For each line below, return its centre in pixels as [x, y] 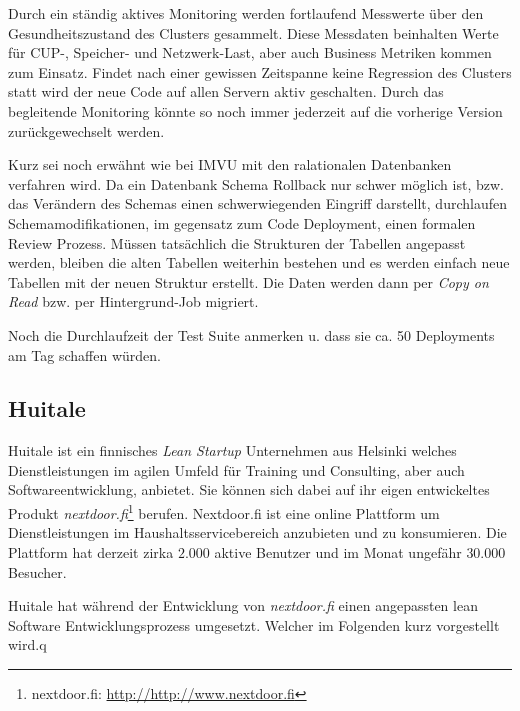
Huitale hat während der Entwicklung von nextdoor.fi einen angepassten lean [243, 605]
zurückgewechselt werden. [86, 130]
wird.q [27, 644]
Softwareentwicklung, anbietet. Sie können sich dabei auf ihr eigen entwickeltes [249, 489]
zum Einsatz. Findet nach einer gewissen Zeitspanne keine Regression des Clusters [260, 71]
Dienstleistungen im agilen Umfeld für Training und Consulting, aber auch [236, 469]
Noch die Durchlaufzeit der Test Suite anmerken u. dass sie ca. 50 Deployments [251, 334]
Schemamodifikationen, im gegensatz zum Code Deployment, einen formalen [242, 222]
